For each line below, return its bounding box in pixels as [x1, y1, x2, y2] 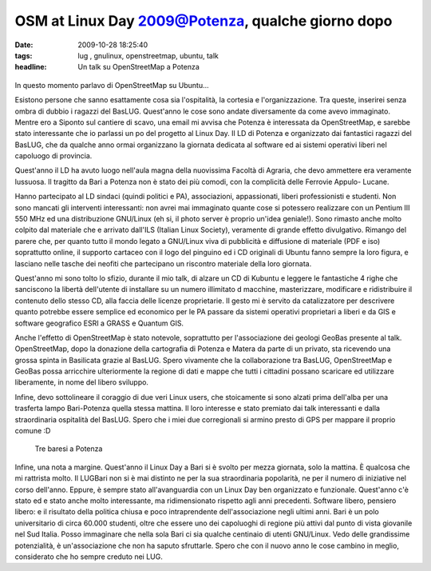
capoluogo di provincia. [14, 151, 93, 161]
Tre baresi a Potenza [34, 444, 103, 453]
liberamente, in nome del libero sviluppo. [14, 377, 149, 387]
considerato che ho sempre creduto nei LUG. [14, 552, 163, 561]
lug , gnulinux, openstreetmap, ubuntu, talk [77, 50, 219, 60]
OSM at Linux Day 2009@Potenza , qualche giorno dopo [14, 12, 393, 30]
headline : [14, 62, 47, 72]
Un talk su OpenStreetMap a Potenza [77, 62, 200, 72]
